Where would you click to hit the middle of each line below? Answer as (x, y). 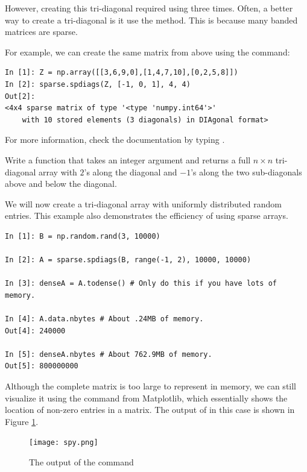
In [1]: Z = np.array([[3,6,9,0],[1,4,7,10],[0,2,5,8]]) (122, 73)
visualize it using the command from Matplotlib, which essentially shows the (146, 398)
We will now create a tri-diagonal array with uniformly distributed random (143, 203)
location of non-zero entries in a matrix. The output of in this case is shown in (150, 410)
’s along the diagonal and (131, 171)
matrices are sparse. (41, 32)
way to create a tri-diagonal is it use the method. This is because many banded (151, 20)
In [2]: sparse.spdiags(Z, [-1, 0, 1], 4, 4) (98, 84)
